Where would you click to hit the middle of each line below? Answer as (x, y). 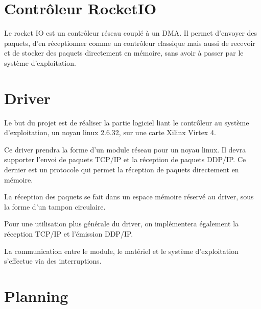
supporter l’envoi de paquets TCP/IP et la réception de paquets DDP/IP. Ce (125, 159)
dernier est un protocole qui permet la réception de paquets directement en (122, 169)
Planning (36, 295)
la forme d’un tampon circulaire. (55, 206)
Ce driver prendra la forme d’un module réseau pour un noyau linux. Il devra (125, 149)
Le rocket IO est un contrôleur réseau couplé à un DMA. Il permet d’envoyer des (131, 33)
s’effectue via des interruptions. (53, 261)
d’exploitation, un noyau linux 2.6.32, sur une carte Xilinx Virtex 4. (110, 132)
